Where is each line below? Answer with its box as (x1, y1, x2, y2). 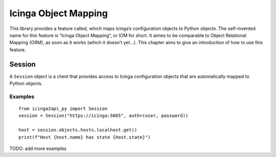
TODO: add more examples (9, 145, 66, 151)
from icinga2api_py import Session (18, 106, 108, 111)
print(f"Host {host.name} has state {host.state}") (18, 134, 151, 140)
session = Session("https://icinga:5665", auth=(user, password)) (18, 113, 189, 119)
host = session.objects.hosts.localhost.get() (18, 127, 137, 133)
